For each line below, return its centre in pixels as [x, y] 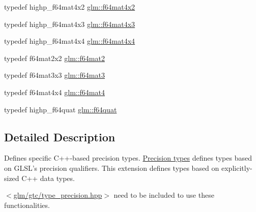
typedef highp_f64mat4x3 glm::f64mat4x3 [70, 24]
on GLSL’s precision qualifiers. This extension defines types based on [112, 168]
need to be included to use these [164, 195]
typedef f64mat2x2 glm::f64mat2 [54, 58]
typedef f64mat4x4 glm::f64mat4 [54, 92]
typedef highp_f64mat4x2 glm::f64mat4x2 [70, 7]
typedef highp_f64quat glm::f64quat [61, 109]
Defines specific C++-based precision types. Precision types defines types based [128, 158]
